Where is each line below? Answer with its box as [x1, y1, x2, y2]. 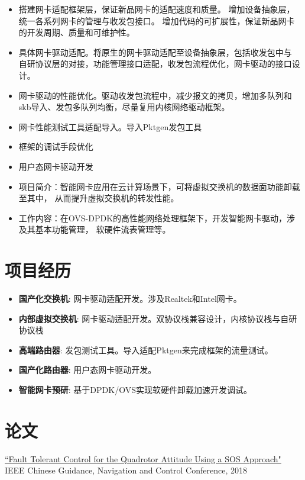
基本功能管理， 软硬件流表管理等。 [35, 223, 171, 236]
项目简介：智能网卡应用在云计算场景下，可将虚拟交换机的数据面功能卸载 [18, 180, 300, 192]
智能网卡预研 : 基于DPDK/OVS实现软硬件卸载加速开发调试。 [18, 384, 252, 395]
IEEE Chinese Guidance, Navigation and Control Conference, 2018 [5, 464, 247, 476]
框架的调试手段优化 [18, 140, 93, 153]
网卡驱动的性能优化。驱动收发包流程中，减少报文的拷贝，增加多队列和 [18, 89, 292, 101]
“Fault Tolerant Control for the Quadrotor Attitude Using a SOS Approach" [5, 452, 281, 465]
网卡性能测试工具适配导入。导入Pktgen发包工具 [18, 120, 202, 133]
